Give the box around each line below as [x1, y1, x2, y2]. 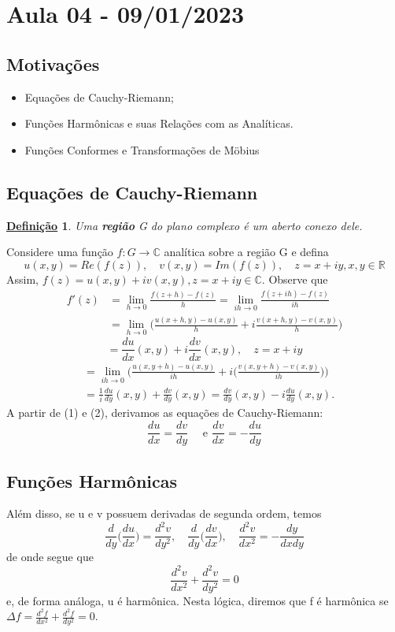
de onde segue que [6, 548, 94, 565]
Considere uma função [6, 244, 113, 260]
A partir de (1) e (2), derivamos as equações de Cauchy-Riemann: [6, 404, 323, 421]
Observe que [268, 270, 328, 287]
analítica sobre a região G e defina [164, 244, 329, 260]
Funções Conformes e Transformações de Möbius [24, 141, 260, 158]
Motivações [6, 51, 100, 76]
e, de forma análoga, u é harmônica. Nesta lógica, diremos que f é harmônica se [6, 592, 389, 608]
